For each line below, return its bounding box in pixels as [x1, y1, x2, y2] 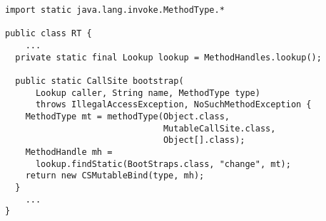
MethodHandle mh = [25, 146, 113, 157]
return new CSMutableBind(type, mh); [25, 171, 205, 181]
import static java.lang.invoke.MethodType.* [5, 5, 225, 15]
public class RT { [5, 28, 92, 39]
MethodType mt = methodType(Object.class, [25, 111, 230, 122]
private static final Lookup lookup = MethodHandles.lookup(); [15, 52, 322, 63]
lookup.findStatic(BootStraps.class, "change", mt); [35, 158, 291, 169]
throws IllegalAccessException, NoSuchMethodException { [35, 99, 312, 110]
